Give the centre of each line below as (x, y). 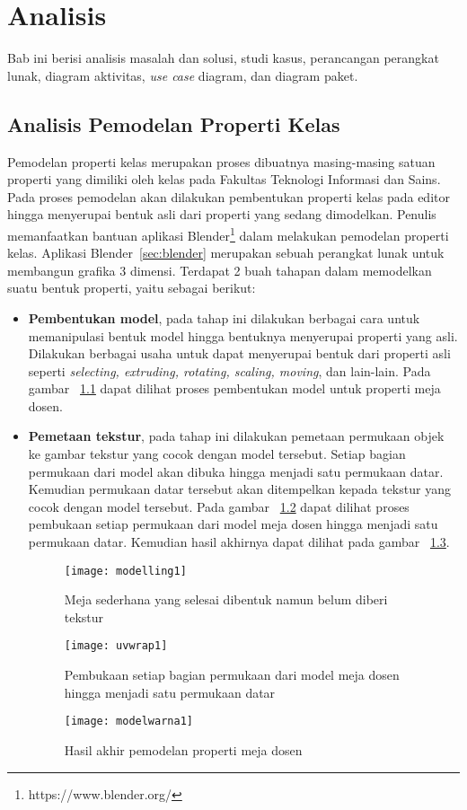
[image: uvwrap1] (116, 646)
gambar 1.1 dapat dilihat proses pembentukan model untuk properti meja (234, 388)
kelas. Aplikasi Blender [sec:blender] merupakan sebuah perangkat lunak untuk (226, 253)
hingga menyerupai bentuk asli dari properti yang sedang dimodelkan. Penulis (222, 214)
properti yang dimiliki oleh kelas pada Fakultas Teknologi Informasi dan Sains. (224, 179)
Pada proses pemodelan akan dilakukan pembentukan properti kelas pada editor (229, 196)
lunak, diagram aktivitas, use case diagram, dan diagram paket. (183, 75)
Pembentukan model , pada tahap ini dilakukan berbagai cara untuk (224, 317)
